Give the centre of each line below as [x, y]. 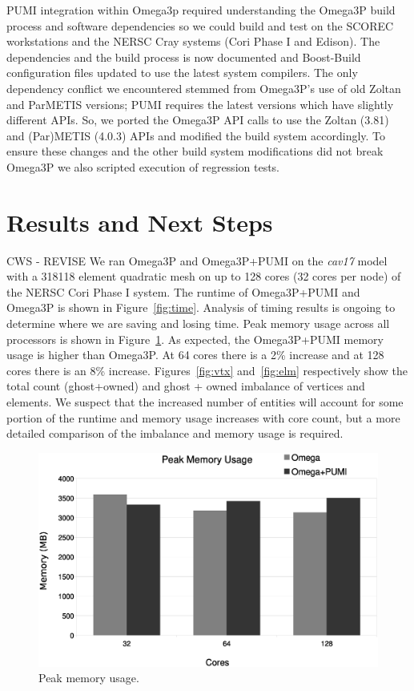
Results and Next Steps [140, 222]
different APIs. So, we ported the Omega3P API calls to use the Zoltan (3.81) [198, 120]
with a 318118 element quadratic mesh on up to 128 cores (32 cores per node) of [204, 276]
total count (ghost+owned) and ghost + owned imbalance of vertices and [186, 386]
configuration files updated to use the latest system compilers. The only [182, 73]
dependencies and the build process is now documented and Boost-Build [184, 57]
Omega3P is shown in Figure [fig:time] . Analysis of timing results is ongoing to [201, 307]
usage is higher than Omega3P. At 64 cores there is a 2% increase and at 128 [195, 355]
